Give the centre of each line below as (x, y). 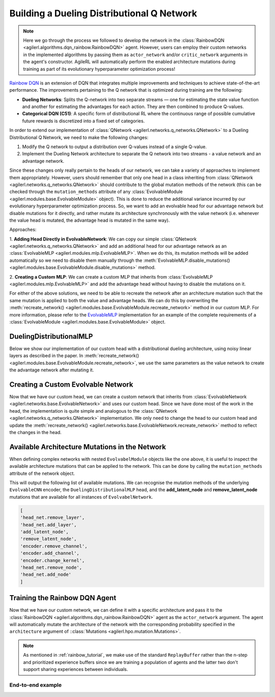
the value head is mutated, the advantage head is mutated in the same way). (90, 220)
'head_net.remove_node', (51, 567)
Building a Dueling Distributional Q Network (103, 13)
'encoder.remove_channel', (54, 546)
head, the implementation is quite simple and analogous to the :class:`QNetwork (93, 411)
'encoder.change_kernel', (52, 560)
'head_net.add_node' (46, 575)
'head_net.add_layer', (48, 525)
